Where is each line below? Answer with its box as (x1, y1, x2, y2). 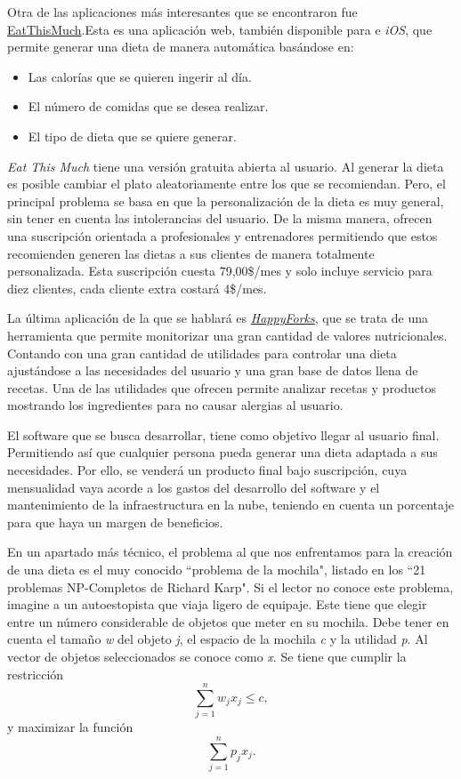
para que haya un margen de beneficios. (7, 512, 223, 531)
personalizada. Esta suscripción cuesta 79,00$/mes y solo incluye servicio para (7, 261, 433, 280)
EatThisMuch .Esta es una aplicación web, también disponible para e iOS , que (7, 20, 433, 38)
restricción (7, 664, 64, 683)
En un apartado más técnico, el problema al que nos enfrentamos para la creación (7, 542, 453, 561)
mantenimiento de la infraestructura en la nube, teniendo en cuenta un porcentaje (7, 495, 454, 514)
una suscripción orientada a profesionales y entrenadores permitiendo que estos (7, 226, 438, 245)
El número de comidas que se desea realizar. (28, 97, 269, 116)
